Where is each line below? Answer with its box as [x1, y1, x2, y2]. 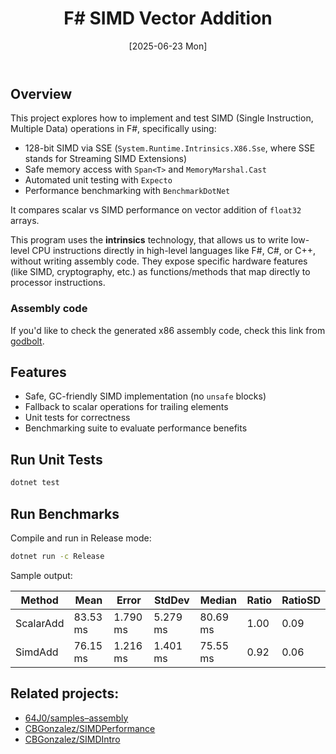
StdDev [153, 593, 190, 607]
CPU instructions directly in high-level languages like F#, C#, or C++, [31, 245, 317, 257]
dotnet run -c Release [10, 551, 105, 561]
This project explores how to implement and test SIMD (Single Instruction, [10, 112, 314, 124]
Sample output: [10, 569, 73, 581]
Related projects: [10, 685, 120, 702]
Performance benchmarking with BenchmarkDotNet [24, 185, 231, 197]
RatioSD [281, 593, 321, 607]
